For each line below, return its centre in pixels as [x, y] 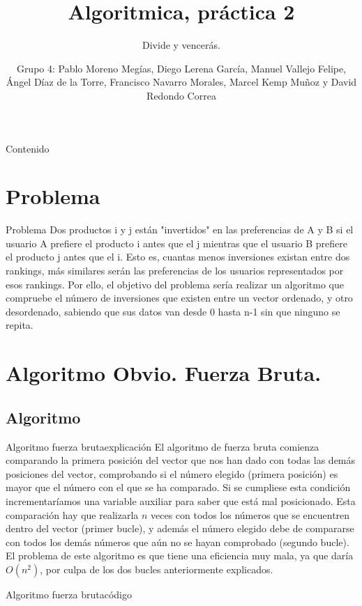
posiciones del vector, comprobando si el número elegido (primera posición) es [172, 473]
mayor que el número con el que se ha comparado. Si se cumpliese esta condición [178, 487]
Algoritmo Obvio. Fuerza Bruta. [164, 373]
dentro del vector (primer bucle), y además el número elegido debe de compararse [180, 528]
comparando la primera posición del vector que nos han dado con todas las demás [181, 460]
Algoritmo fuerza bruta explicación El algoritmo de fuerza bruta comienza [163, 446]
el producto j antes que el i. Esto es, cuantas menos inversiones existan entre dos [178, 257]
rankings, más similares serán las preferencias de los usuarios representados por [175, 270]
